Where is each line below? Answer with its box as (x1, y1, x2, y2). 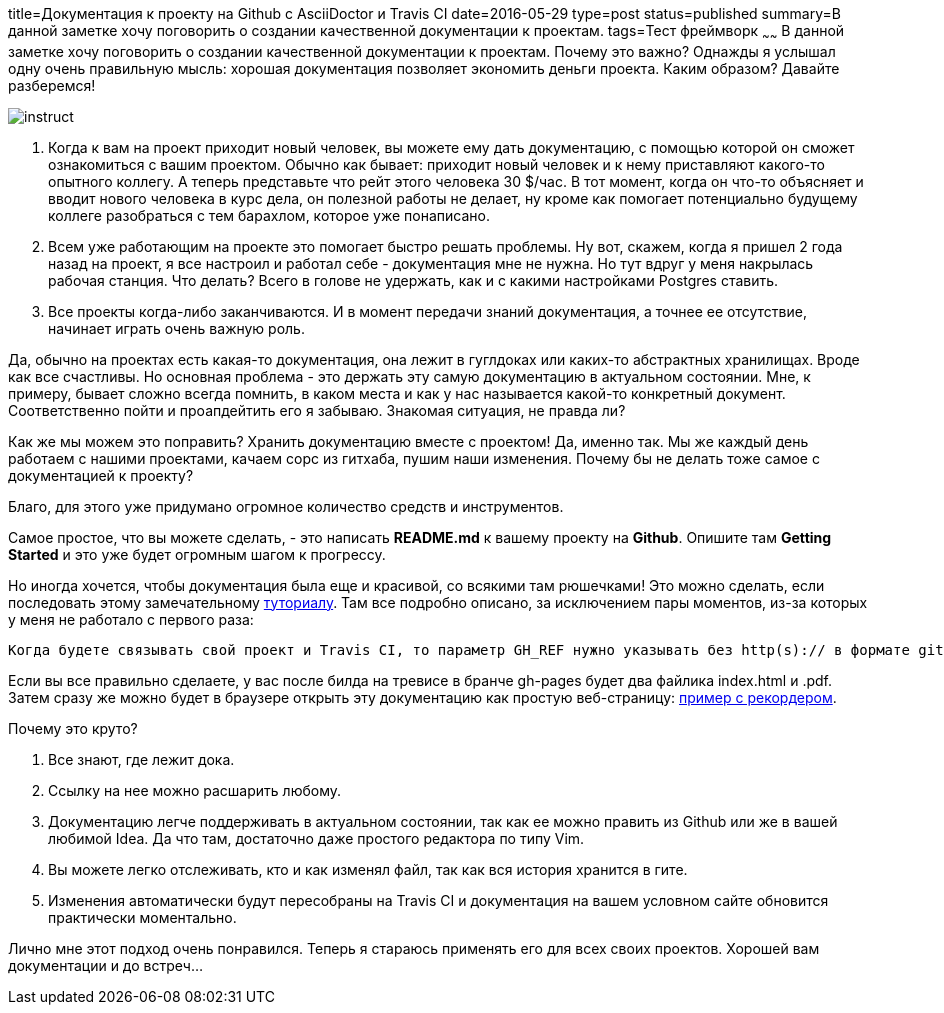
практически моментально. (48, 908, 237, 926)
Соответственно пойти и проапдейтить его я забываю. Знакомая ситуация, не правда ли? (8, 401, 626, 419)
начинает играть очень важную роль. (48, 319, 305, 337)
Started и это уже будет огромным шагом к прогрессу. (8, 545, 386, 563)
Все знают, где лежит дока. (48, 750, 235, 768)
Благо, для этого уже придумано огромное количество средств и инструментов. (8, 497, 564, 515)
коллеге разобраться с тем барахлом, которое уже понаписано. (48, 206, 490, 224)
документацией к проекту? (8, 466, 194, 484)
